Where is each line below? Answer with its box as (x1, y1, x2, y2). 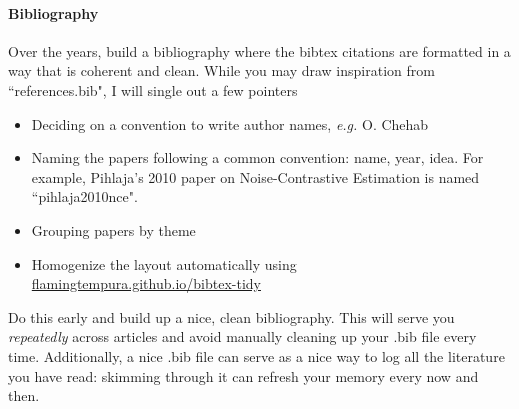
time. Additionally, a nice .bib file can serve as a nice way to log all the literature (8, 345, 505, 366)
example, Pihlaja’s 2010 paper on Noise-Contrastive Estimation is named (31, 166, 480, 187)
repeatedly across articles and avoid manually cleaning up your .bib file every (8, 326, 477, 347)
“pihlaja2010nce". (31, 186, 138, 207)
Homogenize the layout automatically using (31, 253, 297, 274)
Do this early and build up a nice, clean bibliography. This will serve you (8, 306, 455, 327)
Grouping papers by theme (31, 219, 196, 240)
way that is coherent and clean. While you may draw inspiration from (8, 60, 435, 81)
